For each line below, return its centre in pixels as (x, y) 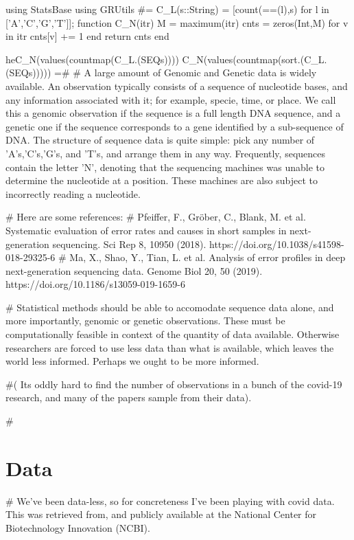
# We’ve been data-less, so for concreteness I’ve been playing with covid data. (170, 500)
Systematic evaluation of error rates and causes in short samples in (146, 230)
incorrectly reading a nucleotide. (73, 193)
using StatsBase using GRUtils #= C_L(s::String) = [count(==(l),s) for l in (167, 9)
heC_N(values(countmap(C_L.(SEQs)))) (92, 59)
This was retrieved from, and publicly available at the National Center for (161, 514)
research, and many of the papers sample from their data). (129, 397)
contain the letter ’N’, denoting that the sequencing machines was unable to (165, 167)
